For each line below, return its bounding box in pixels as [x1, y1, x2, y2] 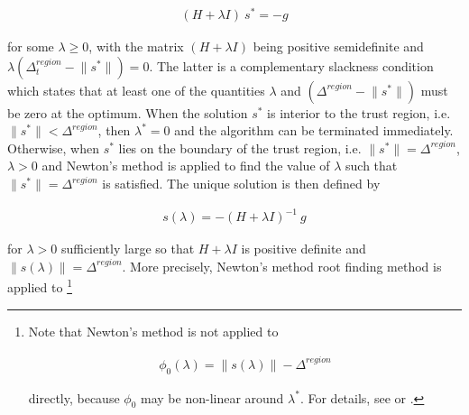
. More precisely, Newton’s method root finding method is [122, 256, 442, 275]
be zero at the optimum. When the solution [7, 103, 248, 122]
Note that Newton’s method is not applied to [28, 321, 279, 340]
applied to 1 [7, 275, 72, 297]
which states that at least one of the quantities [7, 80, 265, 99]
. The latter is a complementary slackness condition [149, 56, 434, 75]
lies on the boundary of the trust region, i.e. [118, 138, 362, 157]
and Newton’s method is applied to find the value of [41, 156, 330, 175]
